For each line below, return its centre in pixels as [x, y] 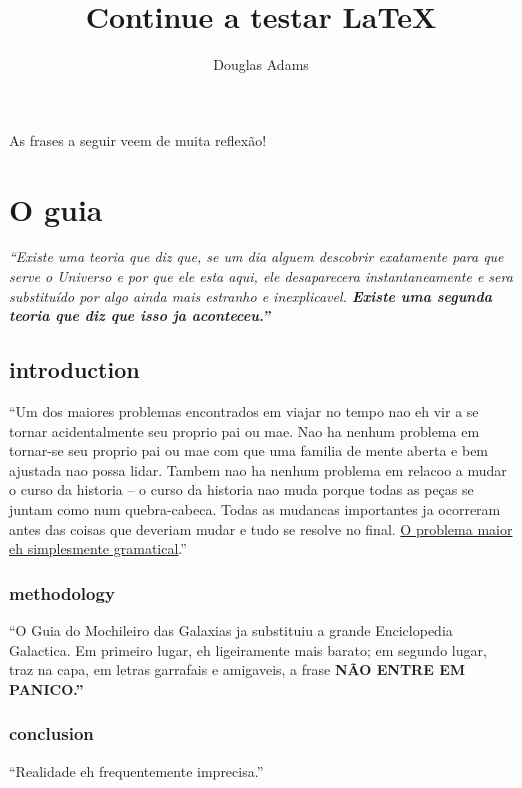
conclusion [51, 733]
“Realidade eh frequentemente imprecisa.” [136, 770]
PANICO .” [46, 688]
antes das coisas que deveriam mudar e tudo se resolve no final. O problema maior [261, 528]
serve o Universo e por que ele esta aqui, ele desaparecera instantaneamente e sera [261, 276]
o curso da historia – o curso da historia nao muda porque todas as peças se [241, 489]
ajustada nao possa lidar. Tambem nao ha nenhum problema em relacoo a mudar [258, 469]
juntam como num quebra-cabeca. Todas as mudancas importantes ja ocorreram [255, 508]
